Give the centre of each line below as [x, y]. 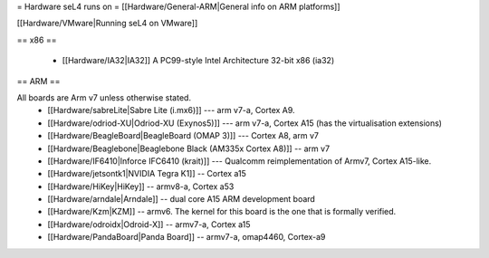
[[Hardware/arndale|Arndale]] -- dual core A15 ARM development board [182, 199]
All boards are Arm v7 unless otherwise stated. [104, 97]
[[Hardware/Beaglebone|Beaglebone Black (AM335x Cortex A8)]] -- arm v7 [189, 148]
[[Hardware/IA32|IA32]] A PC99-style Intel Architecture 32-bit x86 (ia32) [198, 61]
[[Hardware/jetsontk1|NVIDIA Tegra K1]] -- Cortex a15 [147, 174]
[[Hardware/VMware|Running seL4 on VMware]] [107, 24]
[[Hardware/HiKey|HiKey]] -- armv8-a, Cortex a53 [141, 186]
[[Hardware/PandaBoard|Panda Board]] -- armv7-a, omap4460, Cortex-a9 [187, 237]
